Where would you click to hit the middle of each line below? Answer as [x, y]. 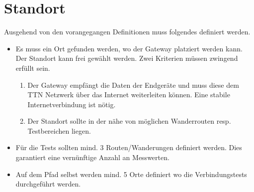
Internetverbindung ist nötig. [72, 104]
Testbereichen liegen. [59, 130]
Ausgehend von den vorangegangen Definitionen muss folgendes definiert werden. [127, 32]
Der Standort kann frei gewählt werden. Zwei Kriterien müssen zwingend [127, 58]
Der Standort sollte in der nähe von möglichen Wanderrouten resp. [129, 121]
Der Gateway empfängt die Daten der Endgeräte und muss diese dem [133, 85]
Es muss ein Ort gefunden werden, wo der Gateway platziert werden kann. [129, 48]
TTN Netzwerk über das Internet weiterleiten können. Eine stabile [129, 95]
